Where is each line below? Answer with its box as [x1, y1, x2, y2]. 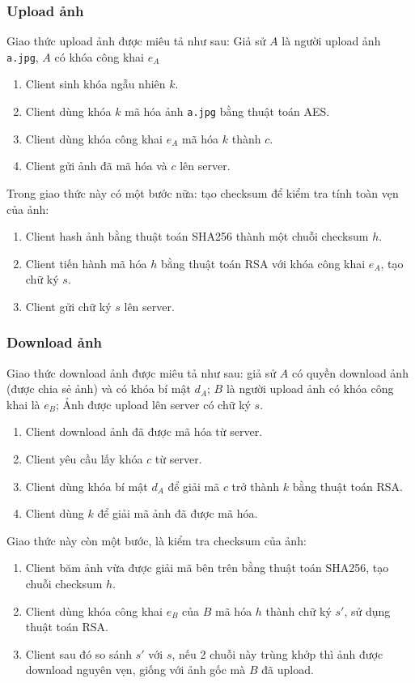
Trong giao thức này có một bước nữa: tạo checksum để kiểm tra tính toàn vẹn [6, 184, 399, 201]
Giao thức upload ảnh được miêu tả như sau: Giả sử [6, 32, 266, 49]
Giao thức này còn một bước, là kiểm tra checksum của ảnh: [6, 531, 307, 549]
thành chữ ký [265, 602, 332, 619]
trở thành [231, 477, 280, 494]
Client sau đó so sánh [25, 645, 133, 662]
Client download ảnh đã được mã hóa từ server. [25, 423, 263, 440]
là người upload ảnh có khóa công [226, 380, 394, 397]
